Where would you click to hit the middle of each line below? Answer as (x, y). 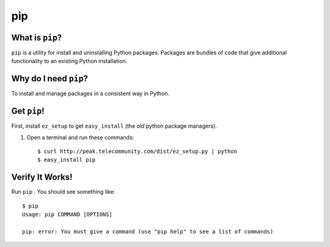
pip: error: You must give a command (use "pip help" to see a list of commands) (148, 231)
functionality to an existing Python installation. (69, 61)
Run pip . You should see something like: (63, 192)
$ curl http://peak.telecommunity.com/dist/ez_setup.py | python (137, 152)
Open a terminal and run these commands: (80, 137)
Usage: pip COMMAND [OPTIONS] (68, 215)
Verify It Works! (42, 177)
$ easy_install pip (67, 160)
